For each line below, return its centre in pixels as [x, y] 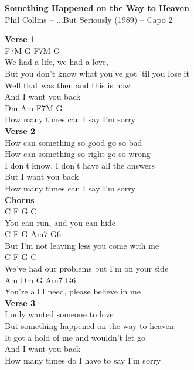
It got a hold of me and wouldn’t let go [75, 337]
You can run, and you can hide [60, 222]
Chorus [20, 199]
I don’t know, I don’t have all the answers [80, 165]
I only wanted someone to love [59, 314]
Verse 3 [20, 302]
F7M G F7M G [32, 50]
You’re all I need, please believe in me [73, 291]
